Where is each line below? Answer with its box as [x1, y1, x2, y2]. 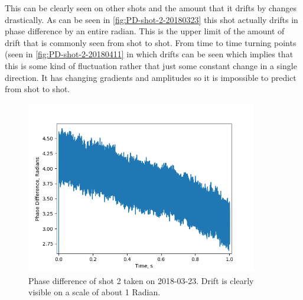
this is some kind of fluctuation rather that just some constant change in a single [5, 59, 297, 71]
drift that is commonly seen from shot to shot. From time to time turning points [5, 36, 297, 48]
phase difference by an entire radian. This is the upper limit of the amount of [5, 25, 285, 37]
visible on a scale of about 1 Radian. [28, 286, 161, 298]
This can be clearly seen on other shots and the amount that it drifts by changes [5, 2, 297, 14]
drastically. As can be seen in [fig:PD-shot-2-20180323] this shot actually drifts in [5, 13, 298, 25]
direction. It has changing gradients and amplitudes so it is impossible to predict [5, 71, 297, 83]
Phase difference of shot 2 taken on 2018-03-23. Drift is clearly [28, 274, 254, 286]
